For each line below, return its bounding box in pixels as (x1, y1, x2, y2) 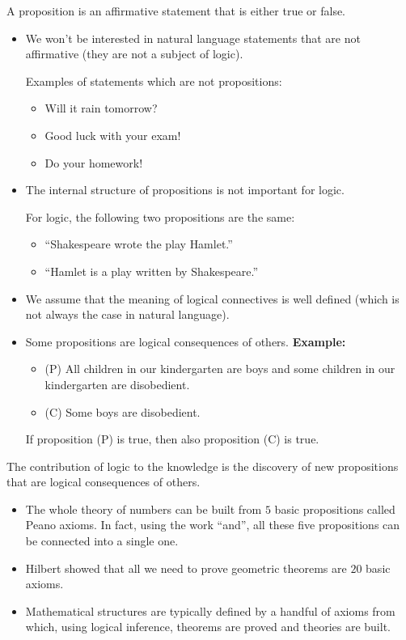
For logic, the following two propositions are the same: (25, 208, 295, 225)
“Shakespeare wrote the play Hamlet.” (44, 235, 233, 252)
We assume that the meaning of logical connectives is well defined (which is (25, 290, 400, 307)
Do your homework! (44, 154, 143, 171)
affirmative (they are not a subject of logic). (25, 45, 243, 62)
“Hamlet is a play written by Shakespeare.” (44, 262, 259, 279)
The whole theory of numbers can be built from (25, 500, 262, 517)
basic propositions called (274, 500, 395, 517)
